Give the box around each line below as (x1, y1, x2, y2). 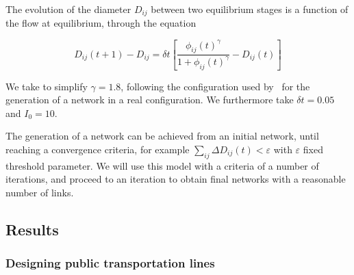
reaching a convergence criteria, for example (5, 142, 190, 156)
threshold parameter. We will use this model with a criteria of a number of (5, 158, 319, 172)
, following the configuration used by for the (121, 79, 310, 93)
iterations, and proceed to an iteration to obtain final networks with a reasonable (5, 172, 346, 186)
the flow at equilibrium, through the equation (5, 16, 197, 30)
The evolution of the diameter (5, 2, 131, 16)
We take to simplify (5, 79, 88, 93)
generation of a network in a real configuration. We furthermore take (5, 92, 294, 107)
